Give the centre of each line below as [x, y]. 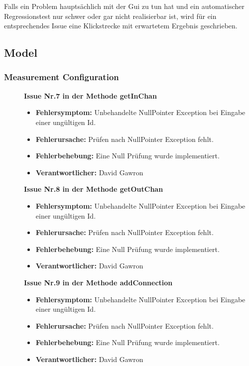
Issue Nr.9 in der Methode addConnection [98, 282]
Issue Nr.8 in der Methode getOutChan [94, 189]
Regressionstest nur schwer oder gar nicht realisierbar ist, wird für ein [110, 16]
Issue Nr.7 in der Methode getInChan [90, 95]
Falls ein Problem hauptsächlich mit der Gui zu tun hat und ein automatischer [124, 6]
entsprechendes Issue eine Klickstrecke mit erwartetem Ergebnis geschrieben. [121, 26]
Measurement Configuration [62, 77]
